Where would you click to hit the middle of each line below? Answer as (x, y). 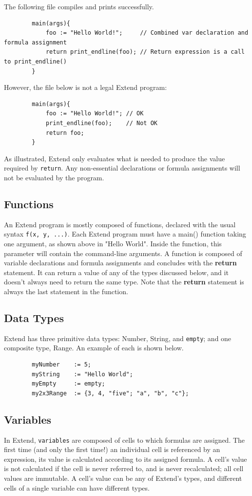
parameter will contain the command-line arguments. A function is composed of (123, 253)
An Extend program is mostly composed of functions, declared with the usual (120, 224)
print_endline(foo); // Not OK (101, 123)
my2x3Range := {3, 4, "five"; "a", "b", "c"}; (110, 393)
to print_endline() (35, 61)
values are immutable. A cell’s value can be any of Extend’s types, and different (123, 478)
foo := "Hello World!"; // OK (95, 114)
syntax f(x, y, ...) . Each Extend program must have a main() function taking (125, 234)
